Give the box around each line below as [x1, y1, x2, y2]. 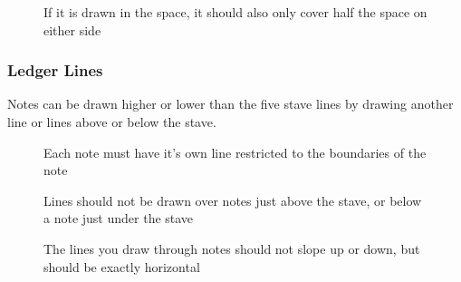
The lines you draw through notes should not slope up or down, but [43, 238, 420, 258]
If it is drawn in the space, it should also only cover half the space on [43, 3, 427, 21]
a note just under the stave [43, 209, 194, 228]
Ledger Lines [7, 59, 103, 82]
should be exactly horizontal [43, 257, 200, 276]
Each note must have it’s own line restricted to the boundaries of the [43, 142, 427, 161]
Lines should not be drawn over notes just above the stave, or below [43, 190, 422, 209]
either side [43, 20, 101, 39]
